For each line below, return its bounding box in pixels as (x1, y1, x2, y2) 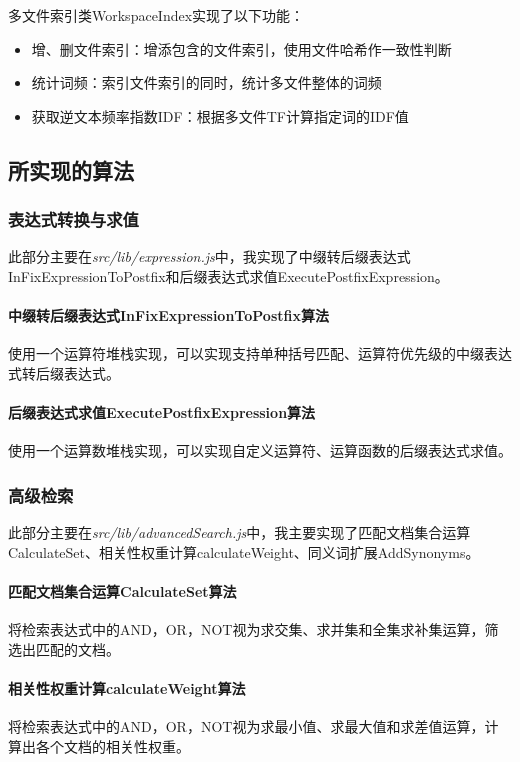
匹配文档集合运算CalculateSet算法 (8, 580, 237, 601)
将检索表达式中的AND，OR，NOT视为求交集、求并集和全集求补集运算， (8, 619, 485, 640)
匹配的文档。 (35, 638, 120, 659)
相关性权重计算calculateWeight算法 (8, 677, 246, 698)
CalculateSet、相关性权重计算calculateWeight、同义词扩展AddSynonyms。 (8, 541, 480, 562)
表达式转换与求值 (8, 207, 139, 232)
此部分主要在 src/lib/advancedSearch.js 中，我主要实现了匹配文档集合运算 (8, 522, 471, 543)
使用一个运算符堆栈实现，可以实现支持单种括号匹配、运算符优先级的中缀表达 (8, 343, 512, 364)
